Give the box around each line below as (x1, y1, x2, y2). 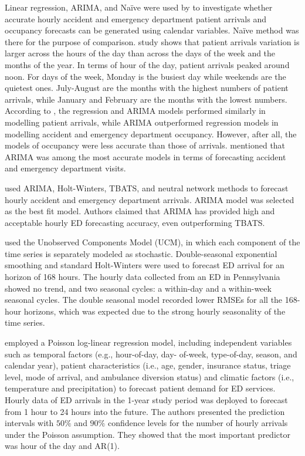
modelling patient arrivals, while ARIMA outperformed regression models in (5, 116, 279, 128)
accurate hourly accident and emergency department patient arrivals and (5, 12, 266, 25)
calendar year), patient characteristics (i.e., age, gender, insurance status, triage (5, 359, 291, 371)
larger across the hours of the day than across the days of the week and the (5, 47, 276, 59)
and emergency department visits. (5, 162, 126, 174)
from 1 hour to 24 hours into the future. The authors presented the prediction (5, 405, 285, 417)
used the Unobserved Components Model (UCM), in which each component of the (5, 236, 300, 248)
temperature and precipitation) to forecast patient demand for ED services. (5, 382, 276, 394)
